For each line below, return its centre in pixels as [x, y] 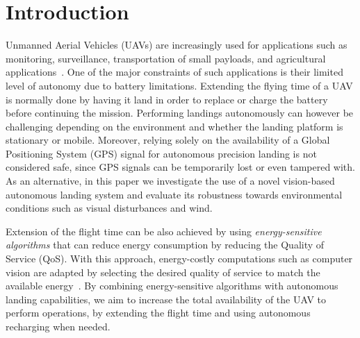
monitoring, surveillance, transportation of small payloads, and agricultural [166, 58]
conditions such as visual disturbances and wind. [109, 208]
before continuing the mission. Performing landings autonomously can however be [180, 113]
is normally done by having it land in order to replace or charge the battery [167, 99]
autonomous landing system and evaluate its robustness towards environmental [174, 194]
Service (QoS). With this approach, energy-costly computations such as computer [179, 259]
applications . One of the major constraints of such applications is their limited [174, 72]
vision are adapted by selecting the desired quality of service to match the [163, 272]
